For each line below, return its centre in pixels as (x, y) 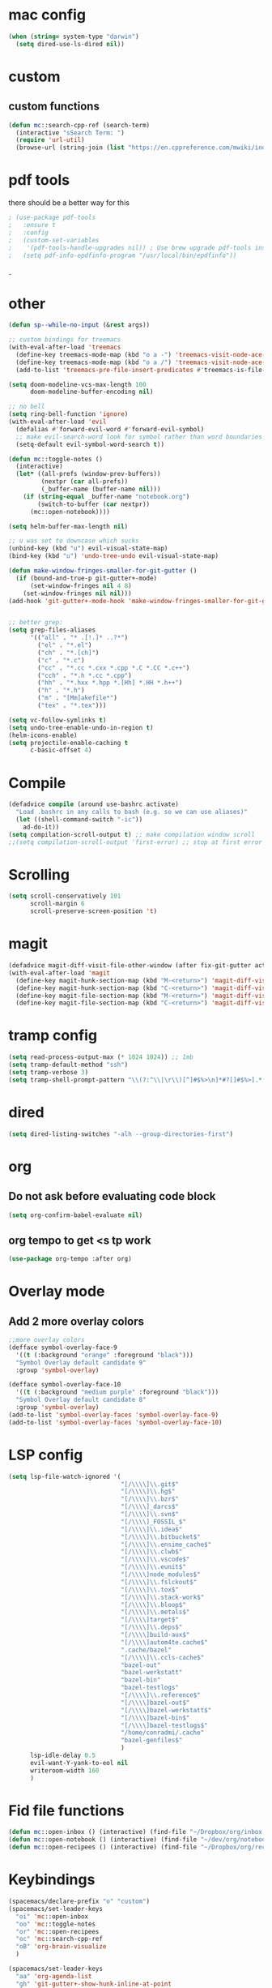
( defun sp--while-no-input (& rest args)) (79, 325)
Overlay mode (57, 1292)
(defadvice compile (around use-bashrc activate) (94, 804)
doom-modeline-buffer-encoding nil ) (91, 392)
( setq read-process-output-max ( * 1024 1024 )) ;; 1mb (101, 1057)
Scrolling (39, 874)
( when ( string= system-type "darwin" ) (74, 36)
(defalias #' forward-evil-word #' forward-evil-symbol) (110, 429)
